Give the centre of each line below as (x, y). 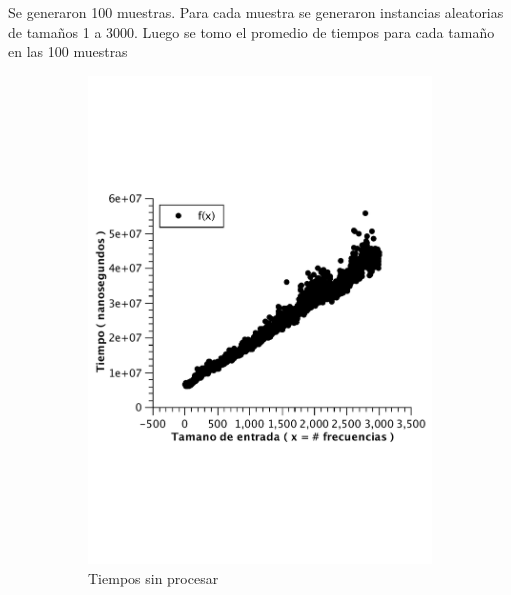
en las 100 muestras (68, 51)
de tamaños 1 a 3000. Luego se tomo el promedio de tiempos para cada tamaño (251, 31)
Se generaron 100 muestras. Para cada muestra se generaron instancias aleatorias (256, 12)
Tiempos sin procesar (153, 577)
